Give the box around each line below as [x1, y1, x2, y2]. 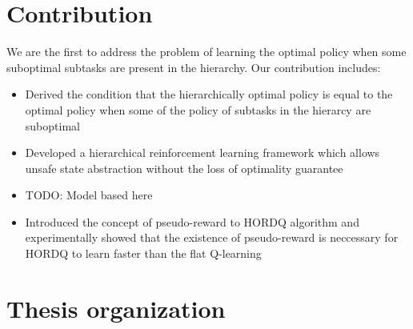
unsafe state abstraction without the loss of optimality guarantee [25, 159, 343, 176]
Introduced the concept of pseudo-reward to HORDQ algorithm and [25, 213, 359, 230]
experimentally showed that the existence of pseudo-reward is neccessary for [25, 229, 399, 246]
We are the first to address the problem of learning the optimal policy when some [6, 43, 407, 60]
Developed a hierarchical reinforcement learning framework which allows [25, 144, 380, 161]
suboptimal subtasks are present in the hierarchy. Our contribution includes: [6, 58, 381, 75]
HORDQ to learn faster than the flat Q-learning [25, 245, 262, 262]
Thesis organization [6, 291, 226, 324]
